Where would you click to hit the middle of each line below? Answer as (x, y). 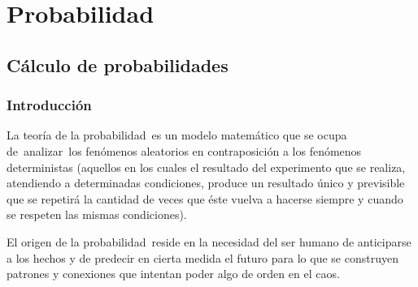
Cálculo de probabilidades (118, 64)
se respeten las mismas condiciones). (97, 214)
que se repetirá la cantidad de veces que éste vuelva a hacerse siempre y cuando (205, 198)
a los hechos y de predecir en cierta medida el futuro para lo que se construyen (202, 257)
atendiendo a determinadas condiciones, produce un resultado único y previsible (206, 183)
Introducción (49, 105)
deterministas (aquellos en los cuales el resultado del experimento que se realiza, (206, 167)
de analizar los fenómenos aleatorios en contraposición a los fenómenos (184, 150)
